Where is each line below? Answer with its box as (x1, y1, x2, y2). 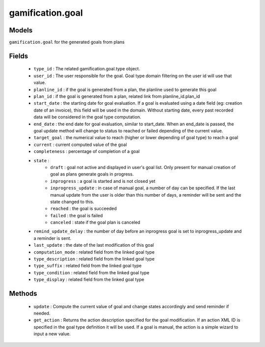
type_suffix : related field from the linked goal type (33, 263, 142, 269)
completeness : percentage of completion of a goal (33, 148, 140, 154)
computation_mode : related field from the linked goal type (33, 249, 155, 255)
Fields (9, 52, 28, 60)
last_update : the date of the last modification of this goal (33, 242, 154, 248)
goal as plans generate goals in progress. (50, 171, 134, 177)
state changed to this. (50, 199, 94, 204)
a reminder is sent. (33, 235, 72, 241)
